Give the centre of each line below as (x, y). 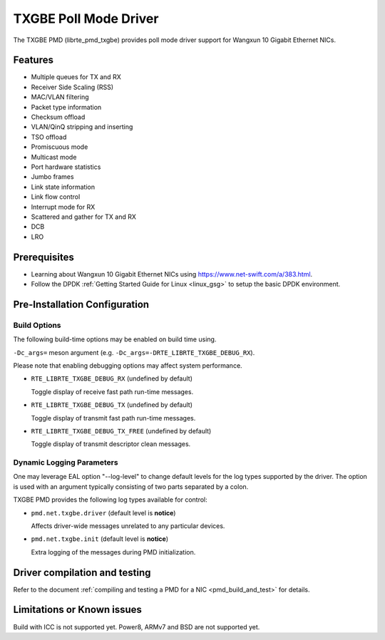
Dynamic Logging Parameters (66, 463)
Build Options (37, 325)
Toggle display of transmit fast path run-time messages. (113, 418)
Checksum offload (58, 117)
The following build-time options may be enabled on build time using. (115, 339)
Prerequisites (43, 257)
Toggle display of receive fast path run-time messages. (112, 391)
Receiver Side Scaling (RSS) (72, 87)
